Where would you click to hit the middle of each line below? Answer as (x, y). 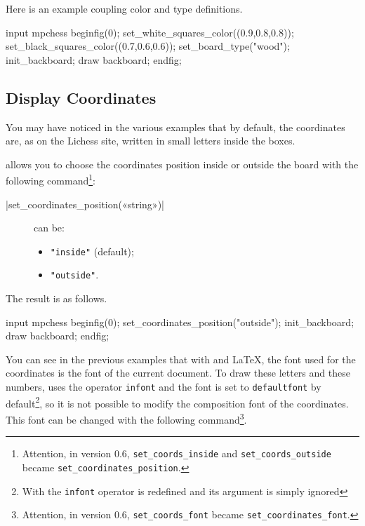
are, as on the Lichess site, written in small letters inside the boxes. (151, 141)
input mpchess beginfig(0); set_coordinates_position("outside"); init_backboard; (180, 322)
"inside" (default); (92, 251)
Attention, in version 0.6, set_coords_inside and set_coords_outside (177, 453)
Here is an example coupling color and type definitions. (124, 8)
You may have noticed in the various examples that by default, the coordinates (175, 127)
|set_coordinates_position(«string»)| (85, 204)
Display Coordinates (81, 97)
